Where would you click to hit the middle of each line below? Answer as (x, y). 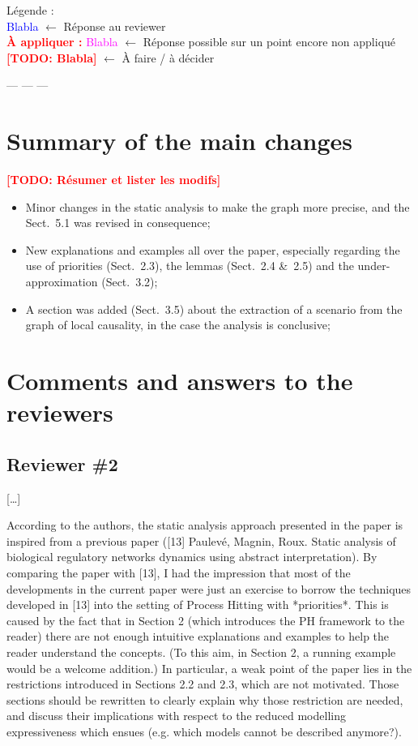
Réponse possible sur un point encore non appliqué (269, 42)
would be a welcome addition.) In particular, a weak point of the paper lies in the (209, 668)
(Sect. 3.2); (130, 282)
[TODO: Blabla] (52, 57)
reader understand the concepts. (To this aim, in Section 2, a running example (201, 652)
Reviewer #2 (62, 463)
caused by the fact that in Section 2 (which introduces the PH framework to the (206, 620)
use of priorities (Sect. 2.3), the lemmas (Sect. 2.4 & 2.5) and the (190, 266)
